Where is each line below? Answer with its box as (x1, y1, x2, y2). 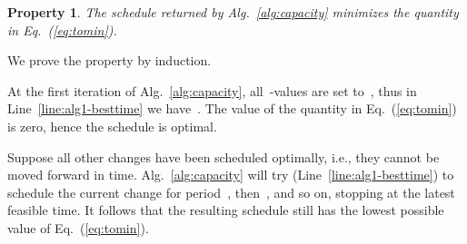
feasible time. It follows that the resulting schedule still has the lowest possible (7, 200, 444, 220)
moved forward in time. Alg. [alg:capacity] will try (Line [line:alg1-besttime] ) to (7, 165, 454, 184)
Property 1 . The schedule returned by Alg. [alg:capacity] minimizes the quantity (7, 3, 459, 21)
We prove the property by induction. (7, 51, 212, 70)
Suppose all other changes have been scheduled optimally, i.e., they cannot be (7, 147, 440, 166)
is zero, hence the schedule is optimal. (7, 116, 217, 135)
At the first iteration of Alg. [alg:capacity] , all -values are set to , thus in (7, 81, 417, 100)
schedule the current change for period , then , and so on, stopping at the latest (7, 182, 455, 201)
